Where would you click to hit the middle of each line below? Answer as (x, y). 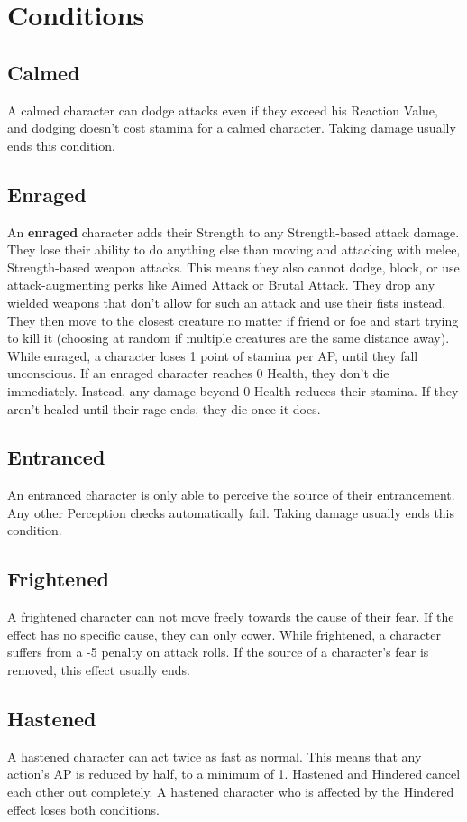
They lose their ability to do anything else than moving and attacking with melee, (234, 249)
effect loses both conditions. (83, 809)
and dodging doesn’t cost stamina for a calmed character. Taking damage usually (232, 128)
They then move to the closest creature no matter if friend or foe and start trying (233, 320)
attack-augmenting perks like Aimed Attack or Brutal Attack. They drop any (221, 285)
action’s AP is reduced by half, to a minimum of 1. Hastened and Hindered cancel (234, 774)
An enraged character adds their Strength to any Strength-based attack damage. (233, 231)
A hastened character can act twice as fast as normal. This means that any (215, 756)
